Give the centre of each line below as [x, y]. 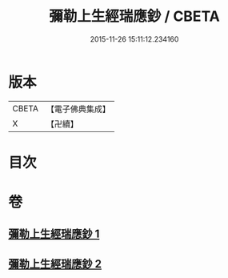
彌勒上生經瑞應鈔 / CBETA [134, 16]
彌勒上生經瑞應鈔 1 [54, 234]
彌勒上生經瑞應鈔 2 [55, 264]
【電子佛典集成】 [78, 109]
